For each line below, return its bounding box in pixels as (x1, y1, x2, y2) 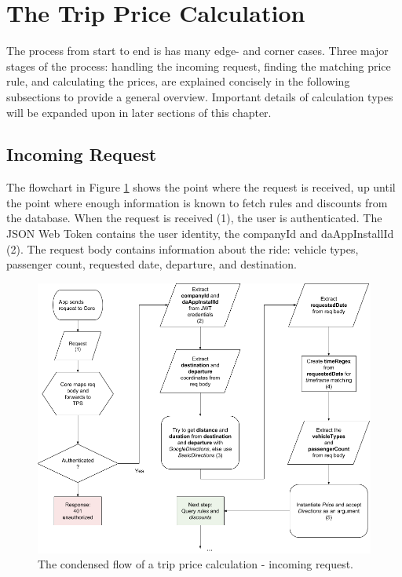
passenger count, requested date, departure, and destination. (6, 256, 297, 272)
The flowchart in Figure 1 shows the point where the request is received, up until (6, 179, 396, 195)
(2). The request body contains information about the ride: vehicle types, (6, 240, 359, 257)
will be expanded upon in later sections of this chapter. (6, 104, 272, 120)
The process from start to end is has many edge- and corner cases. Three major (6, 42, 389, 59)
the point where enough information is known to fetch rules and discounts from (6, 194, 388, 210)
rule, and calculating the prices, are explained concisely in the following (6, 73, 350, 89)
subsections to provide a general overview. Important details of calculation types (6, 88, 393, 104)
